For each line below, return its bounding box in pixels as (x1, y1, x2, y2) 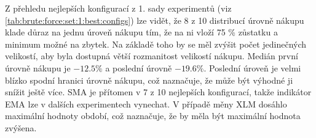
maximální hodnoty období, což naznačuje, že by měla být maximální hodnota (5, 109, 301, 122)
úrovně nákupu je (5, 61, 71, 74)
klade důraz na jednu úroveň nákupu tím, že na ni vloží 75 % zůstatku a (5, 26, 278, 38)
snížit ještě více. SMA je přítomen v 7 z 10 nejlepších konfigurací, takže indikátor (5, 85, 312, 98)
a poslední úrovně (105, 61, 172, 74)
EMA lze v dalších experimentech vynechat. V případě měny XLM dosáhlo (5, 97, 287, 110)
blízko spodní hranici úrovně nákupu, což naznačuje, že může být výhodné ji (5, 73, 293, 86)
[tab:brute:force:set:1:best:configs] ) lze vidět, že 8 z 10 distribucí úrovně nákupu (5, 13, 304, 26)
